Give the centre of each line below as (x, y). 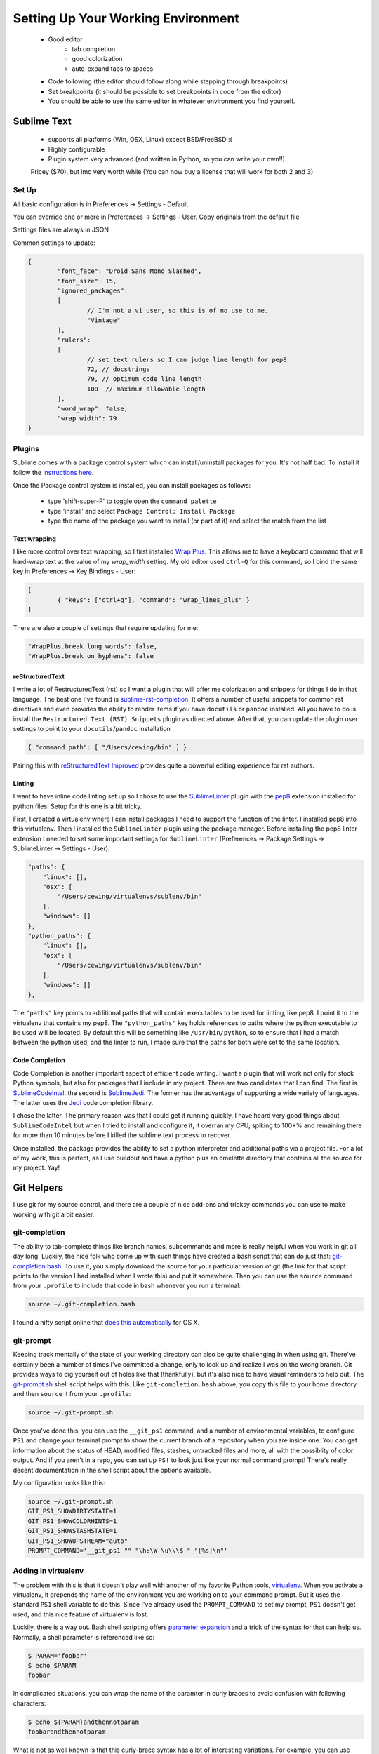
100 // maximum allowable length (146, 389)
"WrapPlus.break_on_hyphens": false (91, 656)
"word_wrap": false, (93, 408)
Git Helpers (38, 1188)
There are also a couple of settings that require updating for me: (106, 628)
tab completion (94, 48)
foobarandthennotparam (67, 1732)
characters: (29, 1703)
